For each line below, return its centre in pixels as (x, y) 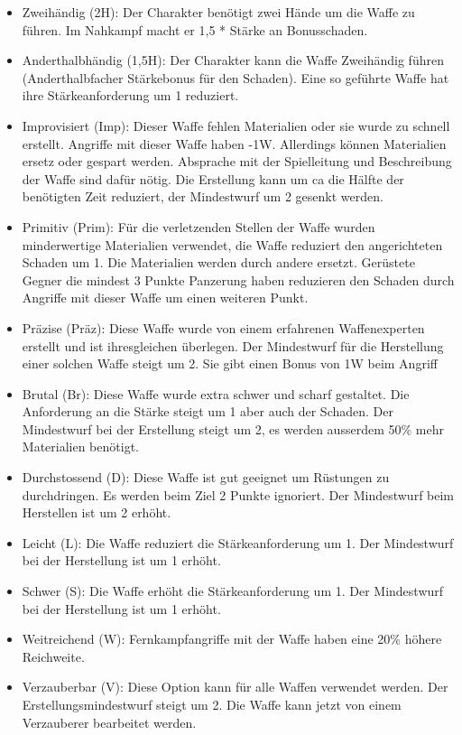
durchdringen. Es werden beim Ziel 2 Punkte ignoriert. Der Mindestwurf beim (238, 494)
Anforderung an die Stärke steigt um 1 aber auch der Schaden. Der (208, 411)
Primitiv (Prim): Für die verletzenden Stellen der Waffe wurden (199, 226)
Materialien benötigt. (80, 447)
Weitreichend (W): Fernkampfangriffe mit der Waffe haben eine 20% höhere (232, 639)
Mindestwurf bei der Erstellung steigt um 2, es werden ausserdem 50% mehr (233, 428)
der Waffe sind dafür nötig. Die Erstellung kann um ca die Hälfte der (213, 178)
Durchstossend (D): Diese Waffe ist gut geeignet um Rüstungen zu (206, 477)
